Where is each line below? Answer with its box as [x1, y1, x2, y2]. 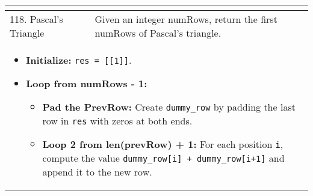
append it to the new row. [42, 165, 152, 179]
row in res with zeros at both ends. [42, 114, 193, 127]
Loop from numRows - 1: [26, 76, 147, 90]
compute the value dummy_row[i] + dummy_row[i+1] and [42, 151, 285, 165]
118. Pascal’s [10, 12, 63, 26]
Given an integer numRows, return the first [95, 12, 277, 26]
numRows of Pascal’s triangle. [95, 26, 222, 40]
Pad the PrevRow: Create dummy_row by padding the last [42, 100, 296, 114]
